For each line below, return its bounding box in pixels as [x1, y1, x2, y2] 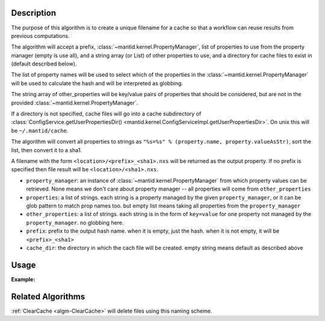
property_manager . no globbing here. [26, 219, 124, 226]
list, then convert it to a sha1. [11, 146, 82, 153]
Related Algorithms [11, 292, 85, 302]
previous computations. [11, 32, 70, 39]
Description [11, 8, 57, 18]
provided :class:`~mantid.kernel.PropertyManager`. [11, 99, 138, 106]
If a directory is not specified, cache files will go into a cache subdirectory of [11, 110, 202, 117]
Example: [11, 275, 36, 283]
